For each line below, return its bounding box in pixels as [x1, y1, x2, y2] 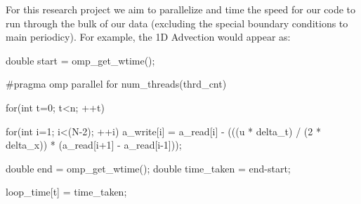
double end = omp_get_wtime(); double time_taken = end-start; [6, 161, 291, 175]
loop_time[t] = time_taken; [6, 184, 127, 199]
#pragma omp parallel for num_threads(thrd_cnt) [6, 76, 227, 91]
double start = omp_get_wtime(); [6, 53, 155, 67]
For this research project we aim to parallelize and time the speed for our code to [6, 2, 356, 16]
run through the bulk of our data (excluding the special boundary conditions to [6, 15, 348, 30]
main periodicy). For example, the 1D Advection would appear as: [6, 29, 291, 44]
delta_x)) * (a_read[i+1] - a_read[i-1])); [6, 137, 182, 152]
